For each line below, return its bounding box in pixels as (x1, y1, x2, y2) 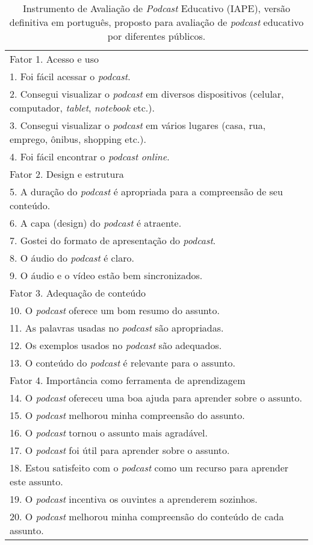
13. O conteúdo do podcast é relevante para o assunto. (10, 356, 236, 370)
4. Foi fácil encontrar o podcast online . (10, 150, 170, 163)
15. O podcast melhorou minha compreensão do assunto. (10, 408, 245, 422)
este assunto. (10, 474, 63, 488)
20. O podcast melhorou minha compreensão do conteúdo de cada (10, 509, 284, 523)
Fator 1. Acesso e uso (10, 52, 99, 66)
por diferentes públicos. (107, 29, 206, 43)
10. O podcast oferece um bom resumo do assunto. (10, 303, 220, 317)
